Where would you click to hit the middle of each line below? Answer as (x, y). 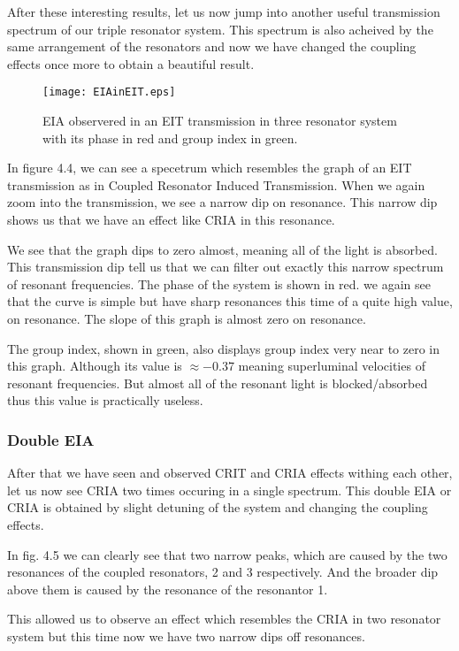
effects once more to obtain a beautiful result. (131, 63)
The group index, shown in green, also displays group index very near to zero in (224, 348)
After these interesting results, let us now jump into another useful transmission (224, 11)
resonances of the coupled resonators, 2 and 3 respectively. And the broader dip (223, 572)
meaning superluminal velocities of (332, 366)
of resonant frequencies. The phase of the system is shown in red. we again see (219, 283)
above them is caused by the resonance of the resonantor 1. (168, 589)
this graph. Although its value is (95, 366)
